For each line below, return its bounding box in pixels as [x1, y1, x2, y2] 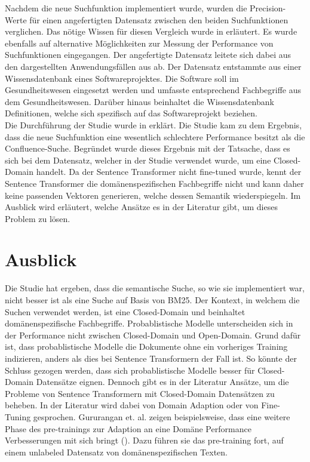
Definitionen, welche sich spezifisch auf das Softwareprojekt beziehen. [5, 107, 257, 119]
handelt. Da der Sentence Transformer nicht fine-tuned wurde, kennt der [36, 165, 302, 178]
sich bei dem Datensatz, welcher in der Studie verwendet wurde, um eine [5, 153, 271, 166]
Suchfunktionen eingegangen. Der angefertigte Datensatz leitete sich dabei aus [5, 48, 291, 61]
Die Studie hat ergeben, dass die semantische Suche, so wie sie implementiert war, [5, 282, 305, 294]
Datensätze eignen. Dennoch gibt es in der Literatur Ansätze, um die [36, 375, 289, 388]
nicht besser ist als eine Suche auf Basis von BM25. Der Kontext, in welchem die [5, 294, 300, 306]
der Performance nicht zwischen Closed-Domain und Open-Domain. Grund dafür [5, 328, 301, 341]
